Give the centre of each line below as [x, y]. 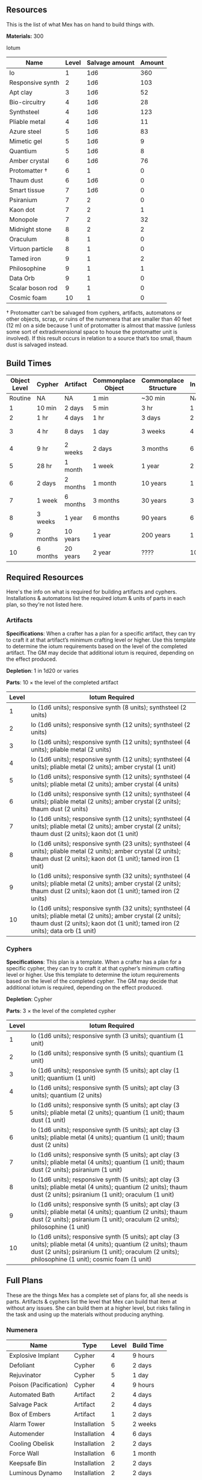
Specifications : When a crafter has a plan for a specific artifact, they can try [101, 633]
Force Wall [24, 1454]
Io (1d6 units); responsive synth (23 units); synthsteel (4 [111, 843]
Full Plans [25, 1280]
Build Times [29, 364]
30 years [154, 500]
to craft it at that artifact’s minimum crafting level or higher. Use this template [101, 640]
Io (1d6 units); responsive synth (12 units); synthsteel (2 [111, 725]
